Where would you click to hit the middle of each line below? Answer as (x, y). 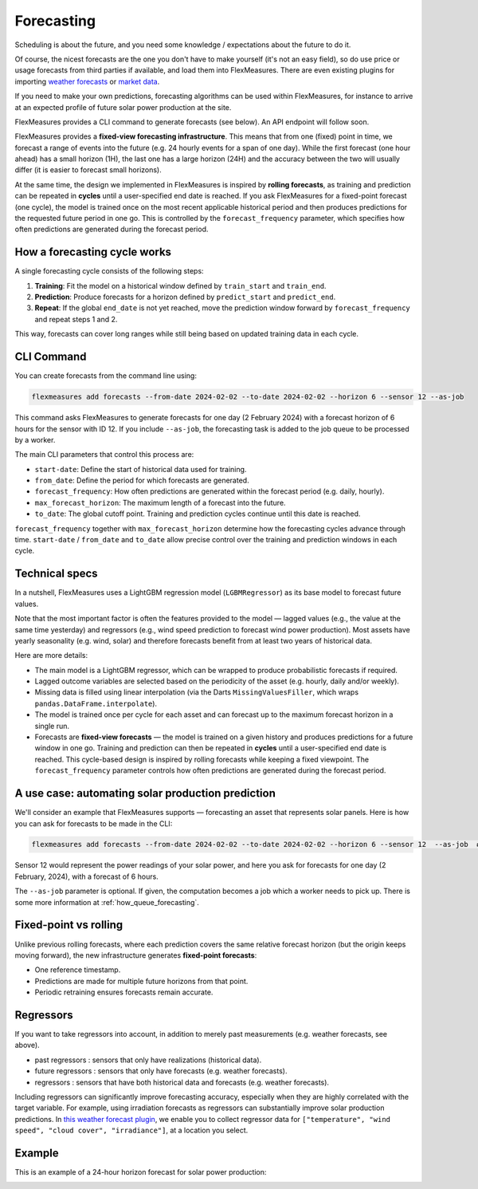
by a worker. (35, 439)
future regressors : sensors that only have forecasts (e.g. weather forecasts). (161, 1071)
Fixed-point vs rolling (69, 925)
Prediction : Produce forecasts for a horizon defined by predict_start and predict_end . (185, 297)
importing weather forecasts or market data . (87, 81)
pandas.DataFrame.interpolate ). (96, 703)
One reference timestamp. (78, 970)
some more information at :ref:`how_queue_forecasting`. (107, 902)
